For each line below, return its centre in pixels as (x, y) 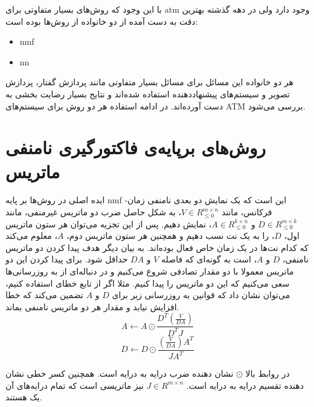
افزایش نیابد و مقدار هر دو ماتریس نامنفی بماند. (92, 306)
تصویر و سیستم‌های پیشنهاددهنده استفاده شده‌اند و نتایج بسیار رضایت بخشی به (148, 93)
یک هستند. (24, 397)
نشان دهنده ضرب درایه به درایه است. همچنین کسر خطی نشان (120, 373)
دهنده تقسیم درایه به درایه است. (245, 385)
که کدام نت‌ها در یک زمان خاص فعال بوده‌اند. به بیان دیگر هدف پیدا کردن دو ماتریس (157, 247)
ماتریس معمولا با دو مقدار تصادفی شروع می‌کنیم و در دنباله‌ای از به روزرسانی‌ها (150, 271)
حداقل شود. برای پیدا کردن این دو (67, 259)
